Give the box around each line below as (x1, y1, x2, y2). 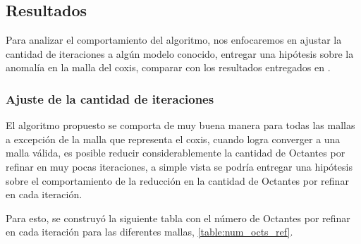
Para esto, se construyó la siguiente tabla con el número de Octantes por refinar (6, 210, 350, 225)
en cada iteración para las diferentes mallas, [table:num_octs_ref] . (6, 224, 293, 239)
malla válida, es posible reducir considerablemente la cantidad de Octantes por (6, 145, 345, 160)
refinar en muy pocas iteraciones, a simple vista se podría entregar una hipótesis (6, 159, 353, 173)
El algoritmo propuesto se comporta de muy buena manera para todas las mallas (6, 118, 355, 133)
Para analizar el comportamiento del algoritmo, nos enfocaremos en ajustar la (6, 32, 342, 47)
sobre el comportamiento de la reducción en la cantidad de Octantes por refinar (6, 173, 349, 188)
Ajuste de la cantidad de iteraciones (6, 90, 214, 107)
